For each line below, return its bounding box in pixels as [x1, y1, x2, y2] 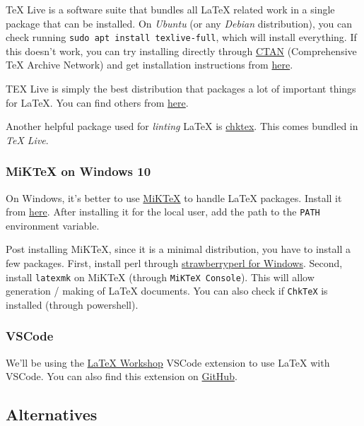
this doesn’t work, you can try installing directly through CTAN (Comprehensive [6, 43, 357, 58]
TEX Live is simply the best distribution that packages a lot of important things [6, 81, 356, 96]
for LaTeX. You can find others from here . [6, 95, 189, 110]
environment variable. [6, 218, 100, 232]
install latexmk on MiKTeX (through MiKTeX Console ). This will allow [6, 269, 315, 284]
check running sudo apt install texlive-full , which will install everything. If [6, 30, 357, 45]
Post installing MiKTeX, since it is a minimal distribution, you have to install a [6, 242, 351, 256]
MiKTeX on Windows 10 [6, 162, 151, 180]
